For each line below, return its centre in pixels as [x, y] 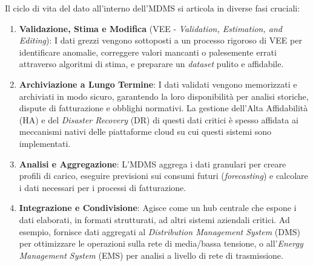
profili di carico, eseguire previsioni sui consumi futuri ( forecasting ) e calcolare [163, 176]
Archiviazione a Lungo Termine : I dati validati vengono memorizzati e [158, 84]
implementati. [45, 143]
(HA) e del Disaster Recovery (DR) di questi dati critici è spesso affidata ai [159, 119]
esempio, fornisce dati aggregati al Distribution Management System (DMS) [160, 231]
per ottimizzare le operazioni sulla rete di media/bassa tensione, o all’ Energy [161, 243]
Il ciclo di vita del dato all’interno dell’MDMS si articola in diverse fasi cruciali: [153, 8]
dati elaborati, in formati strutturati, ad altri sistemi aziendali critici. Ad [154, 219]
